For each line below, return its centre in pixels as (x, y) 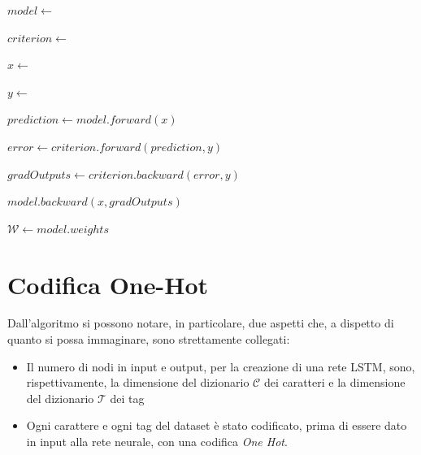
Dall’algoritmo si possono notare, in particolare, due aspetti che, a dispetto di (201, 323)
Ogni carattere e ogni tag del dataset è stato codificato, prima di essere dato (217, 425)
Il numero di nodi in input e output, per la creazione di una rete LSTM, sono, (221, 366)
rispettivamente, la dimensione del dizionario (138, 382)
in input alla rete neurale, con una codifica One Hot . (157, 442)
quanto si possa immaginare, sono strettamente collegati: (149, 339)
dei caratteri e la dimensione (334, 382)
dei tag (127, 398)
